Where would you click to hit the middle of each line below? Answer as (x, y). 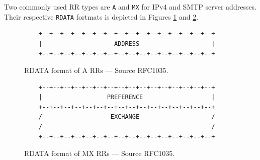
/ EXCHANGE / (127, 117)
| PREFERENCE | (127, 97)
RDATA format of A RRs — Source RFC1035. (96, 70)
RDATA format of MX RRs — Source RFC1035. (100, 153)
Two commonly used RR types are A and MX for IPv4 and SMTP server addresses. (131, 7)
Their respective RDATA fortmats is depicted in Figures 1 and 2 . (101, 16)
